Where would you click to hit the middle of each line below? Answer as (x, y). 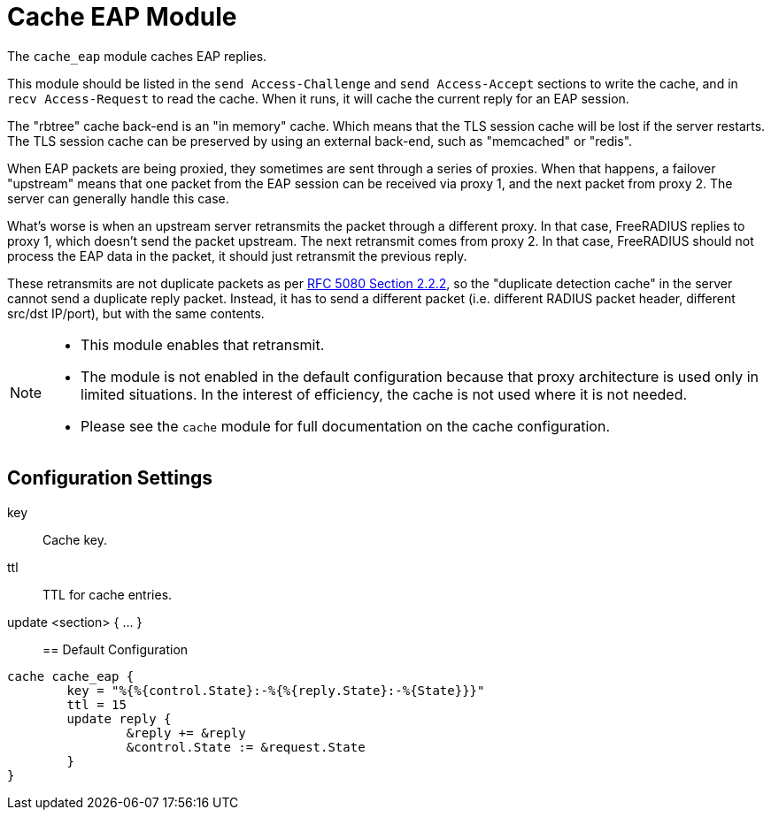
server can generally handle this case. (118, 198)
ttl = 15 (96, 704)
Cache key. (75, 539)
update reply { (119, 718)
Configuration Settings (110, 478)
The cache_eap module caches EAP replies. (137, 56)
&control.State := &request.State (246, 747)
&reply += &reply (186, 733)
